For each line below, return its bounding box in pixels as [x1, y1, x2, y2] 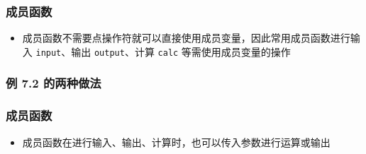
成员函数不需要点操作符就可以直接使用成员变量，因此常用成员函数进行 [22, 30, 350, 45]
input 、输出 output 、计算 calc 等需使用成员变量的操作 [35, 44, 291, 59]
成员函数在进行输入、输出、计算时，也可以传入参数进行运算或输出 [22, 134, 331, 149]
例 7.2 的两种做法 [6, 74, 101, 92]
